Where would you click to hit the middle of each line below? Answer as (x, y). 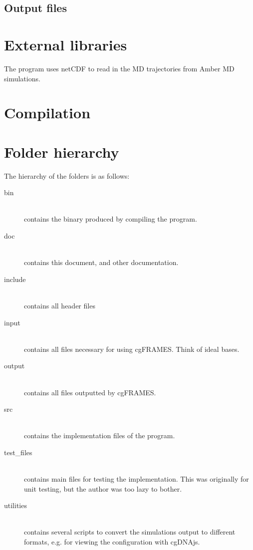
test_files (18, 452)
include (15, 279)
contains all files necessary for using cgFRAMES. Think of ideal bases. (132, 349)
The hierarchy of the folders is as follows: (67, 175)
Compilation (47, 113)
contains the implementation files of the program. (100, 435)
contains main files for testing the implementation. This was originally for (136, 479)
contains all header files (60, 305)
